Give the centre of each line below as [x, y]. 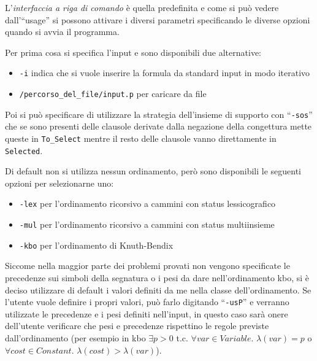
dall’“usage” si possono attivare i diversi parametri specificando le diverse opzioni [158, 19]
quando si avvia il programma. [62, 32]
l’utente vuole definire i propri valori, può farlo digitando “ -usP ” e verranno [147, 302]
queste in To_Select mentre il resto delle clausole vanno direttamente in [141, 138]
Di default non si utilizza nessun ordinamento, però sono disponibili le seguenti [153, 171]
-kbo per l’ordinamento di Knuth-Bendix [96, 245]
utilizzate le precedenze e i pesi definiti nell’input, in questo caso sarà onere [147, 313]
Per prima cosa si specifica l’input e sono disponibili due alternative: [133, 52]
